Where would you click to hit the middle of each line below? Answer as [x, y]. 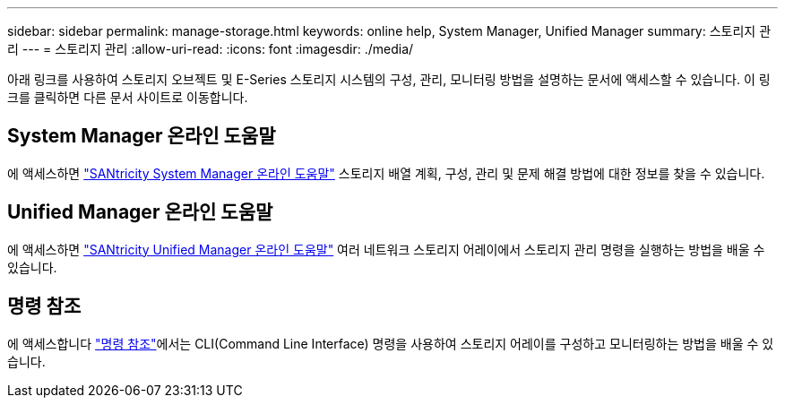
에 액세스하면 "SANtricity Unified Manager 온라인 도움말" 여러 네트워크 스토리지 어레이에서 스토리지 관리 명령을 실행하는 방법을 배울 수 [386, 249]
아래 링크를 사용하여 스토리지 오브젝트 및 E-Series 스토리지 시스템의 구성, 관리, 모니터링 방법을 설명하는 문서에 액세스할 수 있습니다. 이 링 [389, 79]
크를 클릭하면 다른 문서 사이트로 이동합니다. [128, 97]
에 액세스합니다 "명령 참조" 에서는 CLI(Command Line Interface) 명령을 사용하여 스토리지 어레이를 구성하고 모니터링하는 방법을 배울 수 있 [391, 343]
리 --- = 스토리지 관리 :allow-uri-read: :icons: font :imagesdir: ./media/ [211, 49]
